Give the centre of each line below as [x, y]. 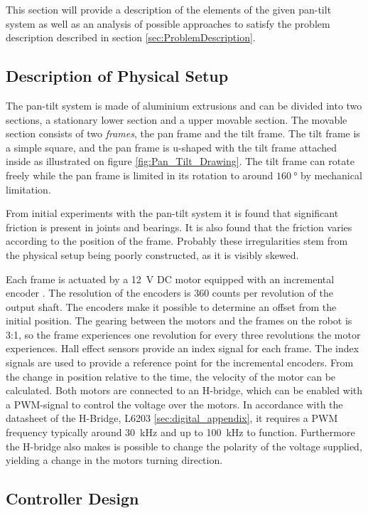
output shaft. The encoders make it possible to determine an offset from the [171, 306]
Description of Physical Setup [117, 76]
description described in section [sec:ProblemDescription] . [131, 37]
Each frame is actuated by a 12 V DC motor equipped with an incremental [170, 279]
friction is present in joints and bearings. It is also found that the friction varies [179, 227]
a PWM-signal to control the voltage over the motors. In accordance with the [174, 404]
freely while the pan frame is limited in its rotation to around [140, 175]
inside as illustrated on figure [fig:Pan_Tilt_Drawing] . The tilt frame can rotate [180, 161]
